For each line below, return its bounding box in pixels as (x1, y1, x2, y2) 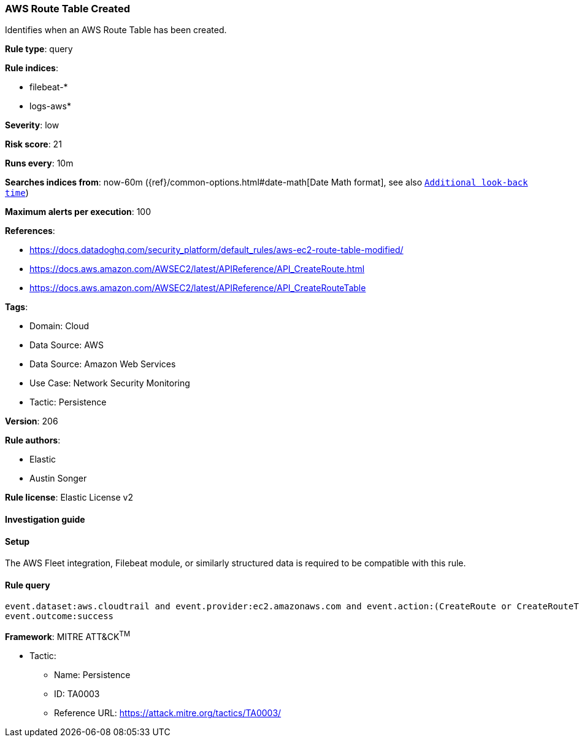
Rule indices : (5, 63, 58, 74)
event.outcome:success (5, 611, 114, 622)
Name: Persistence (54, 670, 131, 681)
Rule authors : (5, 435, 61, 446)
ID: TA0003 (54, 689, 100, 700)
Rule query (5, 579, 50, 590)
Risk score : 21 (5, 139, 62, 150)
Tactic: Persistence (29, 397, 107, 408)
